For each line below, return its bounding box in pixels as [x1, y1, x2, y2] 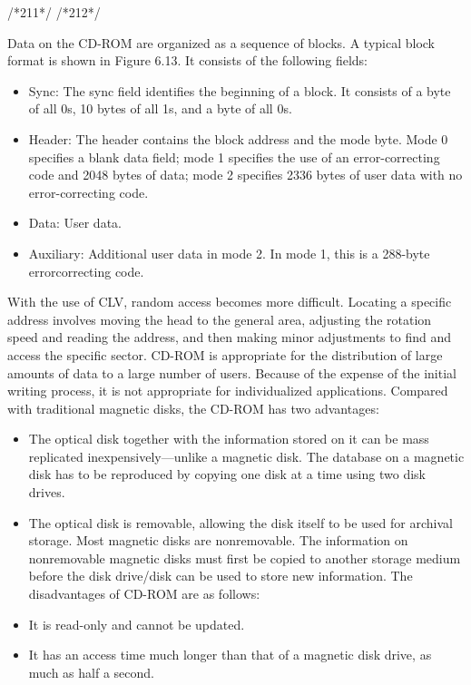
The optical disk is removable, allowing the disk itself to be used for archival [28, 513, 453, 532]
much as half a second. [28, 662, 154, 681]
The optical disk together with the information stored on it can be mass [28, 429, 429, 448]
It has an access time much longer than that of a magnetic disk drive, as [28, 645, 432, 664]
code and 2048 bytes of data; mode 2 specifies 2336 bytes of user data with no [28, 165, 463, 184]
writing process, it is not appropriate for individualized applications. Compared [7, 381, 448, 400]
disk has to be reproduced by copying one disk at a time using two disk [28, 465, 426, 484]
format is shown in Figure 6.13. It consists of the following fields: [7, 51, 368, 70]
